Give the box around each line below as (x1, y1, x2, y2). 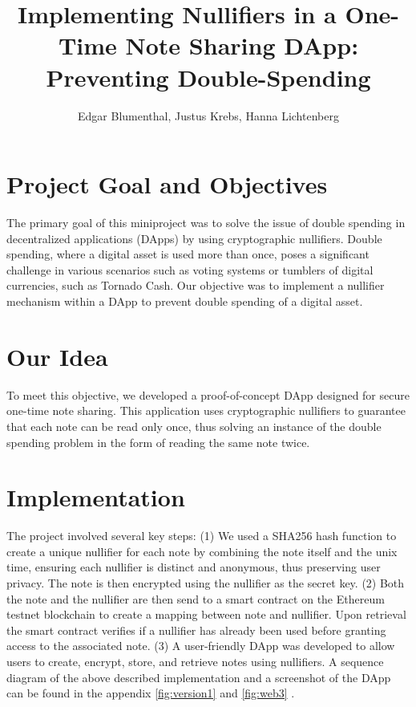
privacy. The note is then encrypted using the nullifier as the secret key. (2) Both (6, 575, 405, 591)
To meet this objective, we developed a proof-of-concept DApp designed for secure (6, 386, 410, 403)
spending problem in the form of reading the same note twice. (6, 433, 310, 450)
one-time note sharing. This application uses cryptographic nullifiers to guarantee (6, 402, 406, 419)
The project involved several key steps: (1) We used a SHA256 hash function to (6, 527, 397, 544)
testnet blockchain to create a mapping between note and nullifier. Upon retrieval (6, 606, 406, 623)
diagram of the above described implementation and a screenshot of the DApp (6, 668, 391, 685)
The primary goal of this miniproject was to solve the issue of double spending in (6, 214, 406, 231)
